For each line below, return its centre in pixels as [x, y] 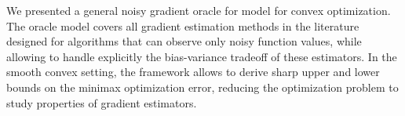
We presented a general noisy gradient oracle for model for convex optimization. [199, 10]
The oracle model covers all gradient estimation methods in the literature [183, 25]
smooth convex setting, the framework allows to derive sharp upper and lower [193, 72]
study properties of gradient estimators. [102, 102]
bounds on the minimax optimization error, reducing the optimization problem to [202, 87]
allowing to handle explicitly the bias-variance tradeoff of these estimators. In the [202, 56]
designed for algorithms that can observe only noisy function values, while [184, 41]
